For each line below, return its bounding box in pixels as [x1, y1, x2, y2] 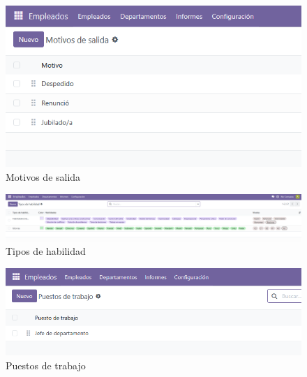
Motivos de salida [6, 170, 81, 184]
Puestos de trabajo [6, 357, 86, 372]
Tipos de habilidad [6, 244, 86, 258]
